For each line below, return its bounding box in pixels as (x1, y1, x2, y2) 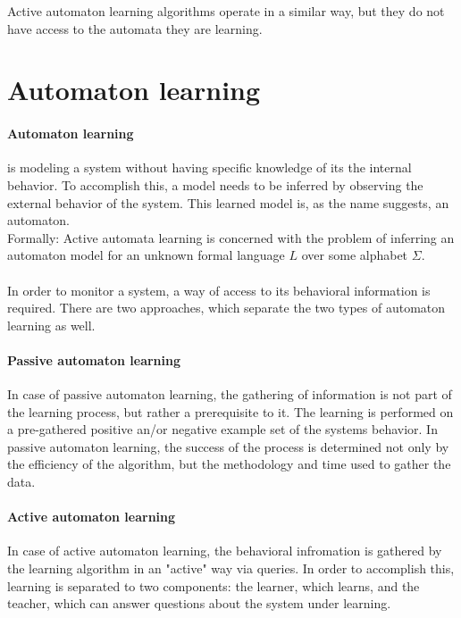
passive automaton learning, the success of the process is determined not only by (7, 437, 449, 455)
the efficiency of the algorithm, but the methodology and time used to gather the (7, 455, 451, 473)
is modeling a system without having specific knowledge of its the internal (7, 158, 412, 177)
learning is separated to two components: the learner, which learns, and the (7, 576, 420, 595)
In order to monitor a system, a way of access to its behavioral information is (7, 280, 431, 299)
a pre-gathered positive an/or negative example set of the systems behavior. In (7, 420, 438, 438)
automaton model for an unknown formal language (7, 246, 285, 264)
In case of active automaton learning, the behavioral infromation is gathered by (7, 541, 442, 560)
